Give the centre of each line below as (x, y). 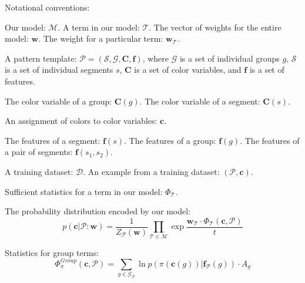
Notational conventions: (47, 7)
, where (156, 58)
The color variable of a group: (58, 101)
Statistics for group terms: (52, 252)
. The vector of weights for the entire (215, 27)
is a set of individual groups (229, 58)
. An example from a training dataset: (151, 171)
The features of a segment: (53, 140)
